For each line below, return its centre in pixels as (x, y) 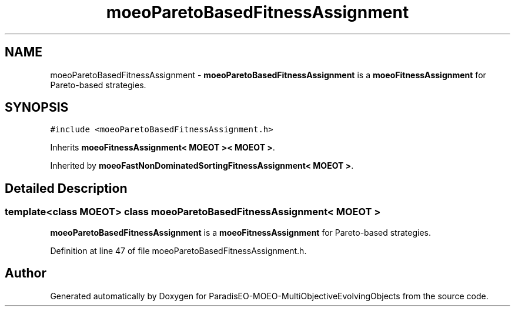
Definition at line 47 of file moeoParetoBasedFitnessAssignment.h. (178, 250)
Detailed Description (66, 188)
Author (26, 273)
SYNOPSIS (37, 108)
